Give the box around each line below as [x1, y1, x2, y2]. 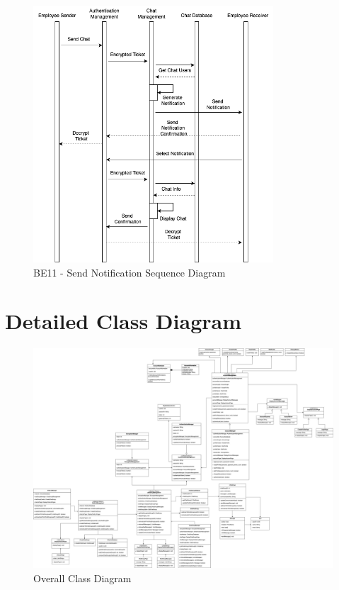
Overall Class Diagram [33, 570, 132, 585]
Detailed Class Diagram [5, 306, 241, 335]
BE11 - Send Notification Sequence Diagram [33, 265, 226, 279]
